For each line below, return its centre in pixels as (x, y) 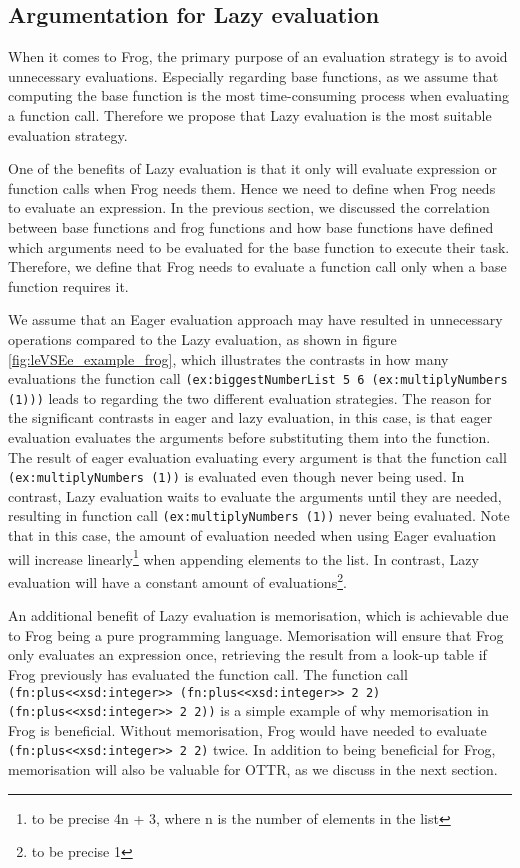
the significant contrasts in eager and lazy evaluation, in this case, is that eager (250, 417)
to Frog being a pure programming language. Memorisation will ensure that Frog (256, 634)
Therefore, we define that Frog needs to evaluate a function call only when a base (257, 266)
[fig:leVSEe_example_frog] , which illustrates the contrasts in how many (228, 358)
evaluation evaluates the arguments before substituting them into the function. (249, 437)
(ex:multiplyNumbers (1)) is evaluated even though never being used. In (236, 476)
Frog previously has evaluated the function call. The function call (208, 673)
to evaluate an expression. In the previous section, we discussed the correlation (249, 207)
